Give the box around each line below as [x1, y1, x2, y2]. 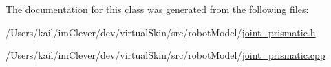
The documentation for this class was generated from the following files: [6, 2, 309, 16]
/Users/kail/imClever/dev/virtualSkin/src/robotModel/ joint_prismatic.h [6, 25, 316, 39]
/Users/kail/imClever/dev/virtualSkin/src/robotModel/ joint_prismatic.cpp [6, 48, 325, 62]
